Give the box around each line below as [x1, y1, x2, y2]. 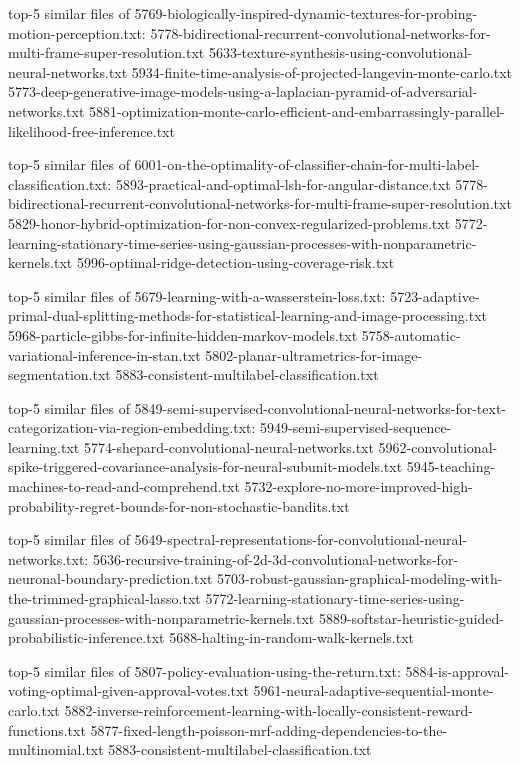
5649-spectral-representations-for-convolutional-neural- [134, 529, 468, 550]
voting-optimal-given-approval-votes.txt [8, 680, 249, 701]
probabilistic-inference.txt [8, 627, 165, 648]
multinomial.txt [8, 739, 104, 760]
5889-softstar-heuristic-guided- [318, 607, 504, 628]
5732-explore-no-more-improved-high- [244, 476, 473, 497]
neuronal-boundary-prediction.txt [8, 568, 213, 589]
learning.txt [8, 436, 80, 457]
